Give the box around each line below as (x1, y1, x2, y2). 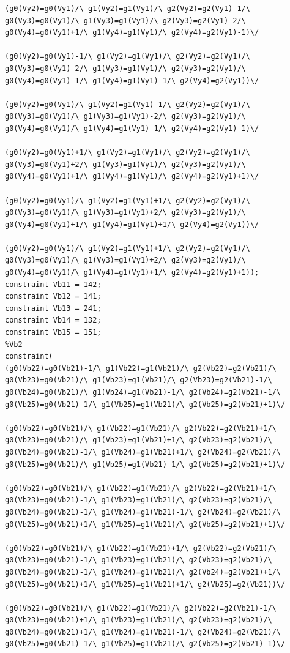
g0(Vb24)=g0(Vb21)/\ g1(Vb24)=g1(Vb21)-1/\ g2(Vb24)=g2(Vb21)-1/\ (5, 388, 281, 397)
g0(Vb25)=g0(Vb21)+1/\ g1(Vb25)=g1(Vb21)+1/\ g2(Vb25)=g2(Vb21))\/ (5, 580, 286, 589)
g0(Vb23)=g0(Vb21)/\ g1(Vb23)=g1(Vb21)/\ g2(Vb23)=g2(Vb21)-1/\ (5, 376, 272, 385)
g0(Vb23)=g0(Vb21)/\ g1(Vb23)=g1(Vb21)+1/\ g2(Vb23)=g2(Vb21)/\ (5, 436, 272, 445)
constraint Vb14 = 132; (5, 316, 102, 325)
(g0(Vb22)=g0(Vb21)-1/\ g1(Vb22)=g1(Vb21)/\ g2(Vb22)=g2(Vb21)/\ (5, 364, 277, 373)
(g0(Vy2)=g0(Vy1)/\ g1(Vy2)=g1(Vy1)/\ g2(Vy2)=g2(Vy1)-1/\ (5, 4, 250, 13)
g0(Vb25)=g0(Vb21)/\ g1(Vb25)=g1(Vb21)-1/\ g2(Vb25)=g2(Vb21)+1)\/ (5, 460, 286, 469)
